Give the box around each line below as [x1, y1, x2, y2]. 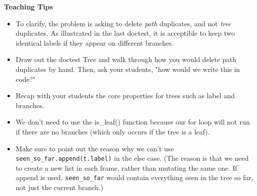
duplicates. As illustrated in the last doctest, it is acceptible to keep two [15, 28, 235, 38]
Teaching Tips [4, 1, 53, 11]
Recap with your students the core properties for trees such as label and [15, 90, 235, 101]
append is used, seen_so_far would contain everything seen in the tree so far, [15, 172, 254, 183]
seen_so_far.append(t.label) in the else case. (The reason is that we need [15, 153, 249, 163]
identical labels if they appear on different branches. [15, 37, 174, 48]
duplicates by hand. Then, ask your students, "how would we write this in [15, 64, 240, 74]
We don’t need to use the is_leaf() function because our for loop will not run [15, 117, 250, 127]
